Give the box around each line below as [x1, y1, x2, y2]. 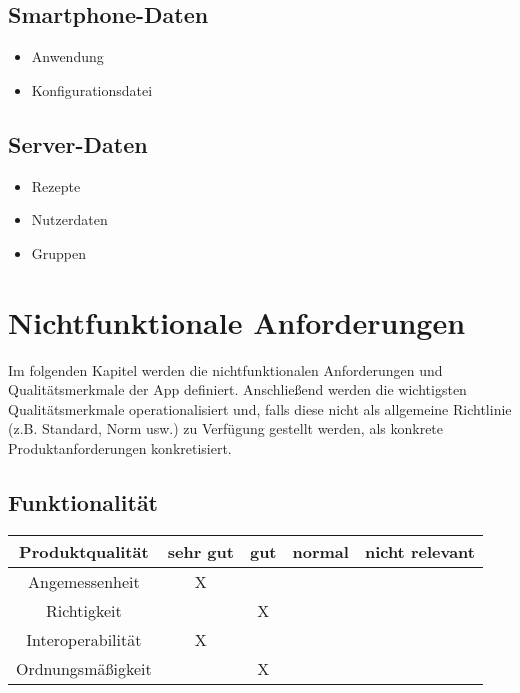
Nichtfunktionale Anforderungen [8, 301, 466, 342]
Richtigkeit [45, 598, 122, 622]
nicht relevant [364, 539, 475, 563]
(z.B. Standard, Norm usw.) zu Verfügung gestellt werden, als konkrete [8, 418, 444, 439]
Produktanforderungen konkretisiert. [8, 437, 232, 458]
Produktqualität [19, 539, 149, 563]
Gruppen [31, 242, 87, 263]
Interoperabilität [26, 627, 142, 651]
